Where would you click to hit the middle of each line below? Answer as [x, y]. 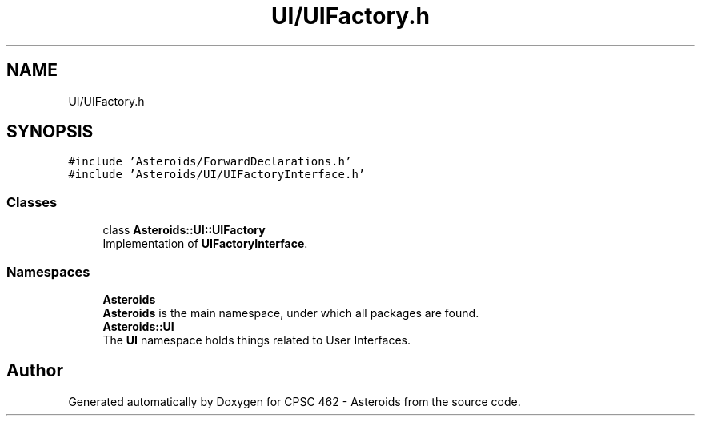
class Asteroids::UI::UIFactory [184, 230]
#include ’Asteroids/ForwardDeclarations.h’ [210, 162]
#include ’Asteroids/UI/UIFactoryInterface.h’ [217, 175]
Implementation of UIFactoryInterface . [205, 244]
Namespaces [48, 271]
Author [35, 371]
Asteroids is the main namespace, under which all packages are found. [291, 313]
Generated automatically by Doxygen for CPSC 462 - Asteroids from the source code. [294, 401]
